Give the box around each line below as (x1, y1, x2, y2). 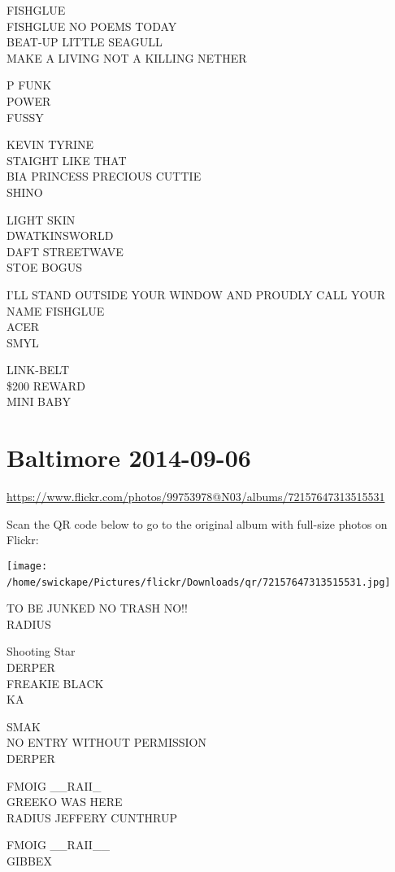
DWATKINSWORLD (7, 227, 114, 244)
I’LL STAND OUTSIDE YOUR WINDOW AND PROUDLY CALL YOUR (7, 286, 386, 303)
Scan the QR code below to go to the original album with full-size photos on (7, 515, 388, 532)
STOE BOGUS (7, 259, 83, 276)
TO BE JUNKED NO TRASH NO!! (7, 599, 188, 617)
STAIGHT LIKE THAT (7, 151, 127, 168)
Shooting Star (7, 643, 76, 660)
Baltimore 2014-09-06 (7, 441, 251, 474)
